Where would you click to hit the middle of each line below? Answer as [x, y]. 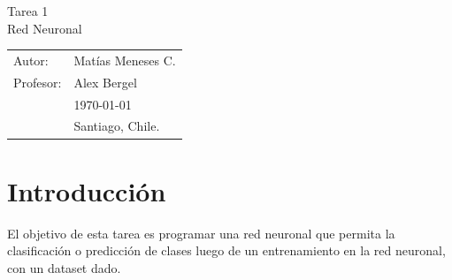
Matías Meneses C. [125, 60]
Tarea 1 [28, 11]
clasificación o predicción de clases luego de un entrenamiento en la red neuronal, [226, 250]
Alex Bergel [105, 82]
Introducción [87, 190]
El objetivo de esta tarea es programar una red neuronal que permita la [201, 233]
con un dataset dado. [64, 267]
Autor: [31, 60]
